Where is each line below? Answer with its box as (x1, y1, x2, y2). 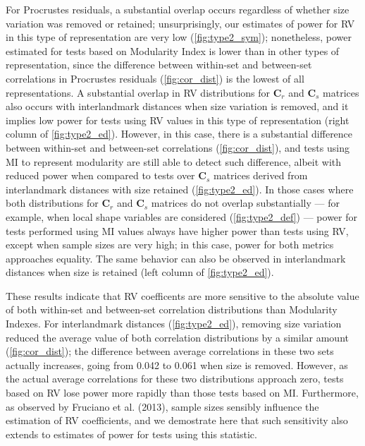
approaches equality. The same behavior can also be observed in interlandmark (6, 251, 346, 265)
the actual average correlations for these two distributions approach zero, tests (6, 371, 344, 386)
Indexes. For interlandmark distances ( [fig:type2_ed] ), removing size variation (6, 316, 342, 331)
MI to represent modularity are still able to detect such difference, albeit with (6, 154, 342, 169)
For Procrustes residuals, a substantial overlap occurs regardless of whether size (6, 2, 349, 16)
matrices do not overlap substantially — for (151, 195, 340, 210)
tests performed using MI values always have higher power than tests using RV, (6, 223, 349, 238)
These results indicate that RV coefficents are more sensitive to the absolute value (6, 288, 359, 303)
